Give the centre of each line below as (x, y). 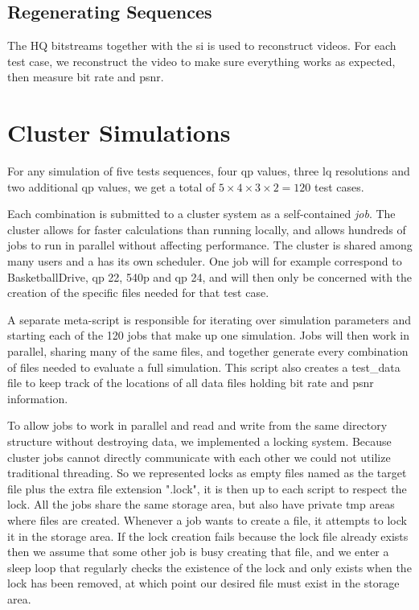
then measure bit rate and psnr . (86, 77)
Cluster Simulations (119, 132)
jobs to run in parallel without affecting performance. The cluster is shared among (210, 245)
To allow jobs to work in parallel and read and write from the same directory (197, 425)
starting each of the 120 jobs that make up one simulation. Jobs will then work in (208, 335)
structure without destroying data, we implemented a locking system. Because (199, 441)
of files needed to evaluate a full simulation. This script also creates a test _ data (204, 367)
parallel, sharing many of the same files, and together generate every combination (208, 351)
